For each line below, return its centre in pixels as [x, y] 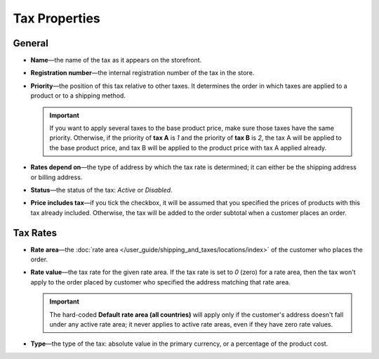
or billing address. [56, 177]
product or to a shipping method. [78, 96]
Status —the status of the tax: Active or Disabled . [101, 190]
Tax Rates [35, 233]
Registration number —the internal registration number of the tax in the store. [142, 73]
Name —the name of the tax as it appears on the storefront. [116, 60]
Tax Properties [57, 18]
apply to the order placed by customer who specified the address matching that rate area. [160, 282]
